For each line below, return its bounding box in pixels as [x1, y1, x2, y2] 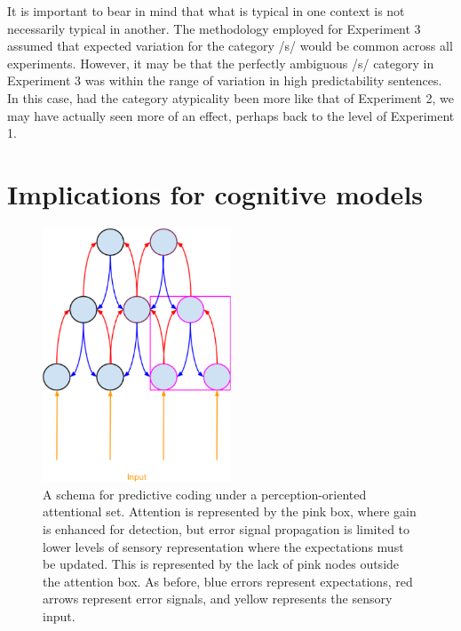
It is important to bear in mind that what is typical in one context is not [7, 2, 405, 20]
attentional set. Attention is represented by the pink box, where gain [43, 502, 417, 521]
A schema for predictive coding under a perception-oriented [43, 484, 367, 503]
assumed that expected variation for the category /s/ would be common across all [7, 36, 453, 55]
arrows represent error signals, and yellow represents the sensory [43, 589, 393, 608]
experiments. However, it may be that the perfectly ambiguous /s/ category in [7, 53, 434, 72]
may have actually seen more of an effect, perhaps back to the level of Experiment [7, 106, 455, 124]
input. [43, 606, 76, 625]
